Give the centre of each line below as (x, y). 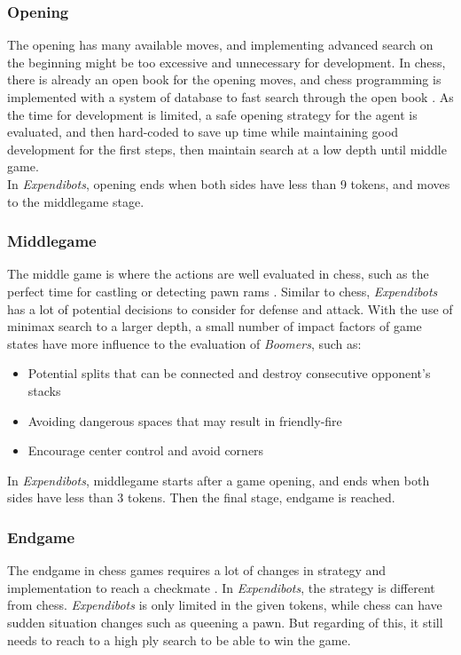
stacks (44, 390)
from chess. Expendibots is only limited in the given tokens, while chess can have (225, 605)
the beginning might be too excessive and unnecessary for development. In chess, (227, 62)
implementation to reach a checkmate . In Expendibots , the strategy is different (221, 587)
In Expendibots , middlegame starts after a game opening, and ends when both (219, 480)
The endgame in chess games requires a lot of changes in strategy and (197, 570)
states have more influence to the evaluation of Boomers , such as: (184, 343)
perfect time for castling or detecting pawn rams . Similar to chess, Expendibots (223, 291)
